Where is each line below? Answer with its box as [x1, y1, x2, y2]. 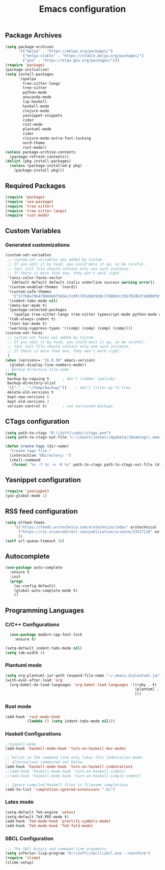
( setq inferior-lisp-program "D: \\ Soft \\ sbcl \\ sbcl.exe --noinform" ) [5, 851, 151, 856]
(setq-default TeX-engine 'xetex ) [5, 809, 76, 815]
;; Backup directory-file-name [5, 367, 69, 372]
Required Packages [5, 181, 66, 190]
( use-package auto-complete [5, 565, 63, 570]
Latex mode [5, 799, 34, 805]
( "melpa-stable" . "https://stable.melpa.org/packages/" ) [23, 53, 144, 59]
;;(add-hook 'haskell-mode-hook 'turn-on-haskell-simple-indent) [5, 773, 141, 778]
